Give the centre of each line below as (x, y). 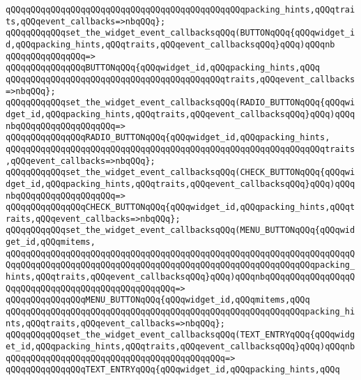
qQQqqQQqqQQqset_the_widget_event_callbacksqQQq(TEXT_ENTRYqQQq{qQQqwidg (180, 335)
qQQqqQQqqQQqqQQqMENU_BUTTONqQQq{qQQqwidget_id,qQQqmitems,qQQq (158, 300)
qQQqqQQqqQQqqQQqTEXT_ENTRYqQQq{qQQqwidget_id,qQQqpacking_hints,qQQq (173, 370)
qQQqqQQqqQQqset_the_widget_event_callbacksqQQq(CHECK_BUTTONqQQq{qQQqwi (180, 173)
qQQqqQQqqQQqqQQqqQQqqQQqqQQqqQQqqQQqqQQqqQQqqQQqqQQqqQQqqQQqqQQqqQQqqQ (180, 253)
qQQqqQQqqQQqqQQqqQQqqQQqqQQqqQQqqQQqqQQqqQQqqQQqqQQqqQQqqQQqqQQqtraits (180, 149)
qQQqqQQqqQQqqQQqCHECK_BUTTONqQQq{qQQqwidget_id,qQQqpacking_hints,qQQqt (180, 207)
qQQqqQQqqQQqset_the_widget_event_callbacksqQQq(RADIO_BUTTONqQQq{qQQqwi (180, 103)
